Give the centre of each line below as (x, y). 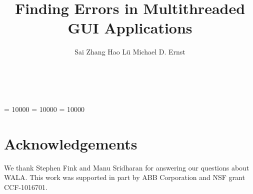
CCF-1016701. (26, 187)
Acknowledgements (71, 143)
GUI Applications (130, 28)
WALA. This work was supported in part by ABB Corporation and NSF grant (124, 177)
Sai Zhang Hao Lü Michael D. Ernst (130, 52)
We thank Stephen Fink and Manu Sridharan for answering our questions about (127, 167)
